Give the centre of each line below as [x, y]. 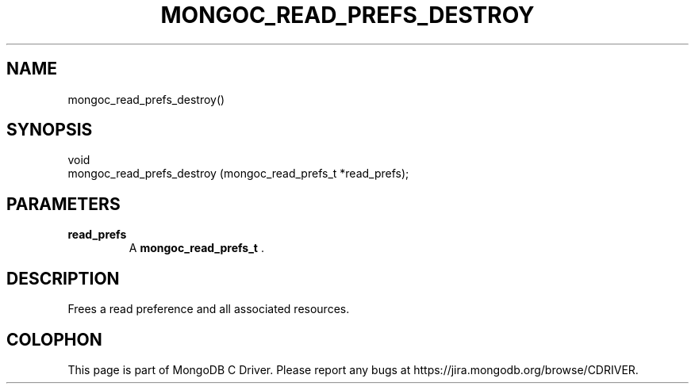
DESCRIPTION [63, 278]
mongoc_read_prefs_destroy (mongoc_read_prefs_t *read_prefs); [238, 174]
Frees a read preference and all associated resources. [209, 309]
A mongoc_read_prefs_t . [196, 248]
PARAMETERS [63, 204]
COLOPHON [54, 339]
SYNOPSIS [50, 130]
